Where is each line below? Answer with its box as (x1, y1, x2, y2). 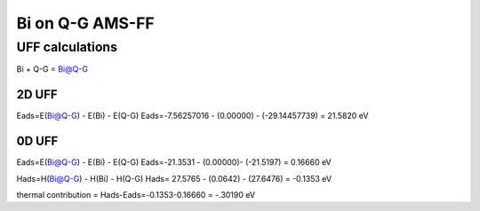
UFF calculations (16, 39, 118, 55)
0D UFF (16, 134, 59, 149)
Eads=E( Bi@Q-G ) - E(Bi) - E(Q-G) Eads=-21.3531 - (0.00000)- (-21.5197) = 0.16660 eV (16, 157, 332, 168)
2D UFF (16, 87, 58, 102)
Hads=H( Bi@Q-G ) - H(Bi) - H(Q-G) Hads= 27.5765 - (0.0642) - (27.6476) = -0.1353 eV (16, 173, 332, 184)
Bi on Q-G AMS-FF (16, 13, 155, 33)
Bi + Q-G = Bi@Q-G (16, 64, 89, 74)
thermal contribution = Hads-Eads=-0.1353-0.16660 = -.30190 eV (16, 189, 256, 199)
